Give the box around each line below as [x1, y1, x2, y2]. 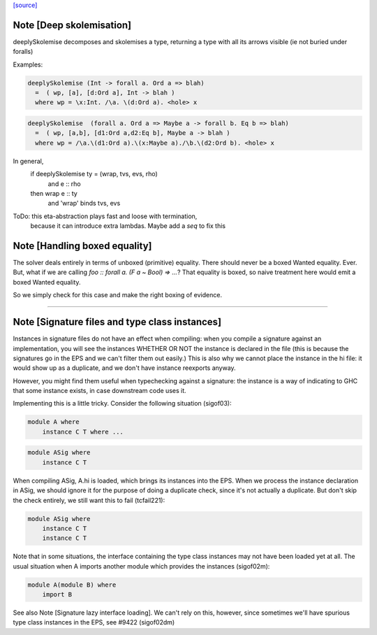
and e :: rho [47, 179, 81, 188]
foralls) [13, 48, 34, 56]
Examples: [13, 60, 43, 69]
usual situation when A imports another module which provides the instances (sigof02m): [13, 562, 270, 570]
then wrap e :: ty [30, 189, 78, 197]
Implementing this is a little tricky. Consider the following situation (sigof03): [13, 399, 232, 408]
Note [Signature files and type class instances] [13, 316, 222, 328]
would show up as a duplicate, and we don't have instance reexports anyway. [13, 364, 237, 372]
